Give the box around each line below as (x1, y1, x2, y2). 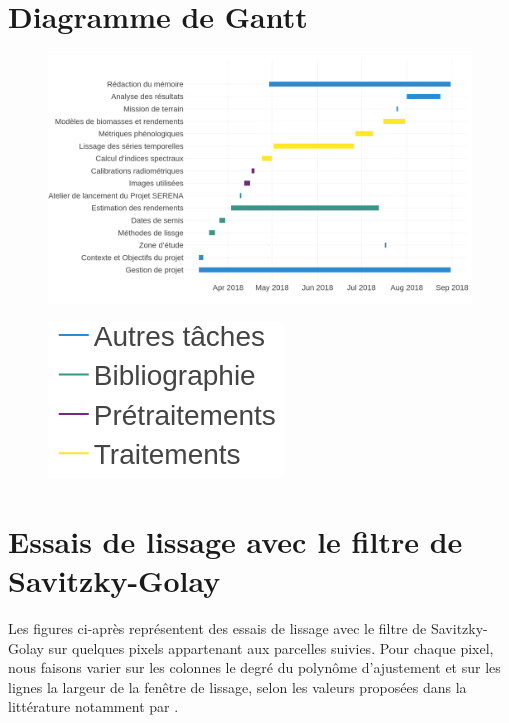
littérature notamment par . (8, 696, 179, 717)
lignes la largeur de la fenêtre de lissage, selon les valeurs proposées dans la (8, 676, 467, 697)
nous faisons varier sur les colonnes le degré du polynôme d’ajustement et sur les (8, 657, 501, 678)
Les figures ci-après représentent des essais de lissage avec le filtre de (8, 618, 427, 639)
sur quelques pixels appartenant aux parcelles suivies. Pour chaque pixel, (48, 637, 494, 658)
